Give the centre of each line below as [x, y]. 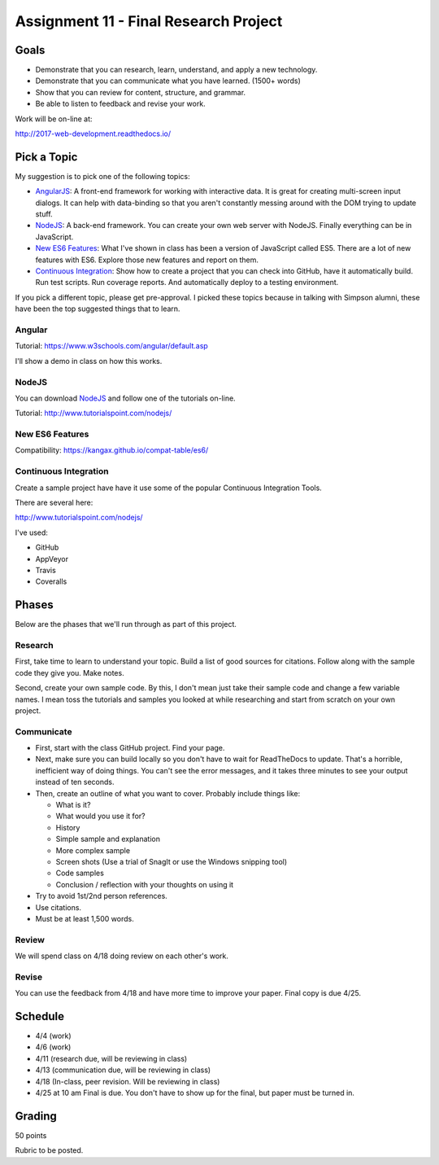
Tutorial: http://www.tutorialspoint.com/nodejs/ [93, 413]
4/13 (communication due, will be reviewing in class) [123, 1070]
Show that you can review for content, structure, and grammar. [141, 92]
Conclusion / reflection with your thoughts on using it [145, 884]
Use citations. [58, 907]
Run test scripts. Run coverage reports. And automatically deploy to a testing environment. [187, 282]
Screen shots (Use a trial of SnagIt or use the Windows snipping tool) [172, 861]
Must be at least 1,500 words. [85, 918]
